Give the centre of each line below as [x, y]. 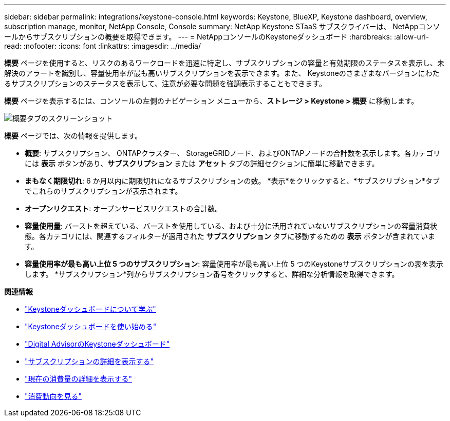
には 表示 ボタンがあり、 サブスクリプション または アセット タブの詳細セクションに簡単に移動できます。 [202, 163]
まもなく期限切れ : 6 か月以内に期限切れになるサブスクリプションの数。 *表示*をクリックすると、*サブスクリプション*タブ [232, 181]
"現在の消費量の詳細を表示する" [79, 379]
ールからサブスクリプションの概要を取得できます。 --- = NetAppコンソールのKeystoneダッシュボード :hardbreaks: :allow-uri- [217, 37]
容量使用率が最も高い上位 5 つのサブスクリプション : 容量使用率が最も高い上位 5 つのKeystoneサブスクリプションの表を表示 [234, 264]
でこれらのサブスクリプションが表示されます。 [104, 191]
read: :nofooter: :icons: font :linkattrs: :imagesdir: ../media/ [102, 46]
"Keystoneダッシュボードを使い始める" [91, 326]
